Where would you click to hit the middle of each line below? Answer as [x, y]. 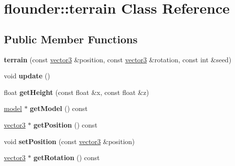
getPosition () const [65, 124]
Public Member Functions [71, 39]
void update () [27, 76]
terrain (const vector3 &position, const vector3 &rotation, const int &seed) [118, 59]
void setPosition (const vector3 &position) [69, 141]
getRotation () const [67, 157]
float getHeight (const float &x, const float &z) [77, 92]
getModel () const [59, 108]
